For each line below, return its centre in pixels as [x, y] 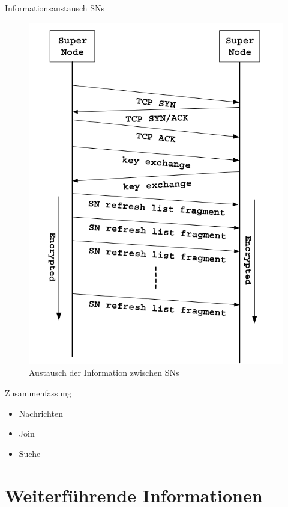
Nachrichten [41, 413]
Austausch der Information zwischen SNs [104, 373]
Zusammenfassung [38, 393]
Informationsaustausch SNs [55, 8]
